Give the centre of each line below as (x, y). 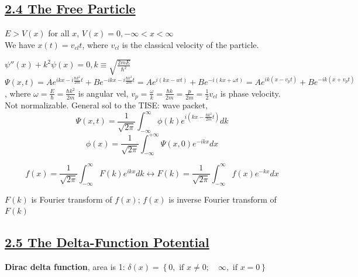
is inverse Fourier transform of (223, 199)
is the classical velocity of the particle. (190, 44)
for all (59, 33)
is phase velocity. (250, 93)
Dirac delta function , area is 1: (65, 267)
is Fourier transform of (72, 199)
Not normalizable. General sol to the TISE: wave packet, (106, 105)
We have (20, 44)
